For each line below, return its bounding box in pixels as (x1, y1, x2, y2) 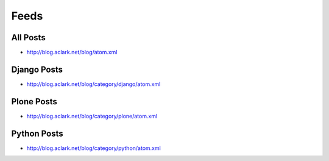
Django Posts (11, 64, 63, 74)
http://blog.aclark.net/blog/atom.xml (26, 49, 118, 56)
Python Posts (11, 128, 63, 138)
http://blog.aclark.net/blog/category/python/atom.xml (26, 144, 161, 152)
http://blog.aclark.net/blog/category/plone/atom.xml (26, 112, 158, 120)
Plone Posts (11, 96, 58, 107)
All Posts (11, 32, 46, 43)
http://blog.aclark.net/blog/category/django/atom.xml (26, 80, 161, 88)
